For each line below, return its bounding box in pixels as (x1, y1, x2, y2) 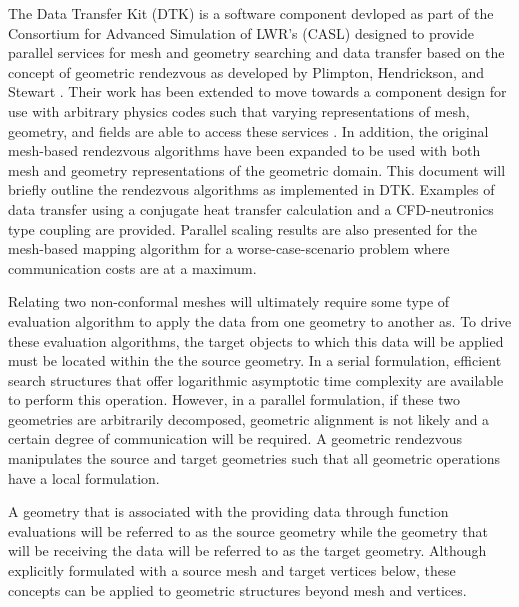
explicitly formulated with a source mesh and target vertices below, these (8, 560, 456, 581)
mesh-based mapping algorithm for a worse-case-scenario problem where (8, 238, 450, 259)
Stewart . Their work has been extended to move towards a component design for (8, 81, 507, 102)
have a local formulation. (8, 467, 160, 488)
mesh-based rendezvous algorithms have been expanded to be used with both (8, 140, 481, 161)
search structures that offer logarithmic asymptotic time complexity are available (8, 369, 504, 390)
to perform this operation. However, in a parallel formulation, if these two (8, 389, 460, 410)
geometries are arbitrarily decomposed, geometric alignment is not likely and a (8, 408, 490, 429)
